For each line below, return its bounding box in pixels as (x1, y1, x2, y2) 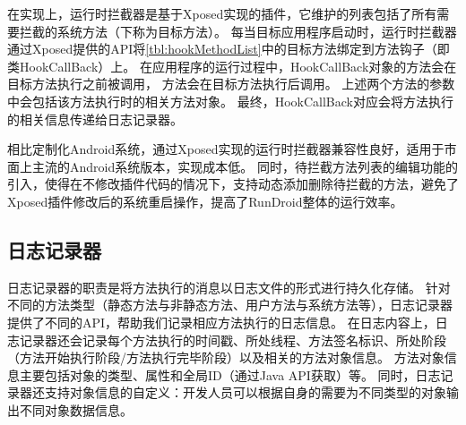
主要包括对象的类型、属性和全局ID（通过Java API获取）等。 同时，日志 (19, 365, 441, 384)
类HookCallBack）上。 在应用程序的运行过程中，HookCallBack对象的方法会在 (7, 56, 457, 75)
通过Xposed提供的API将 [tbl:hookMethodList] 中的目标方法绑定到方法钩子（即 (7, 39, 450, 58)
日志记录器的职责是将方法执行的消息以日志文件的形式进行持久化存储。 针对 (7, 277, 451, 296)
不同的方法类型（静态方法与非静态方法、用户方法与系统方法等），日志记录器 (7, 295, 453, 314)
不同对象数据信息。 (19, 400, 133, 419)
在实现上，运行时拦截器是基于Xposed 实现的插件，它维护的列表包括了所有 (7, 4, 437, 22)
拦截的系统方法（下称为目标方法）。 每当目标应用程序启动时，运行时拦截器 (19, 21, 457, 40)
